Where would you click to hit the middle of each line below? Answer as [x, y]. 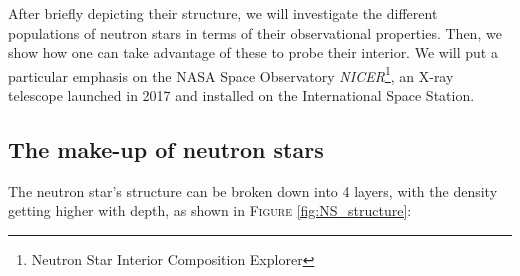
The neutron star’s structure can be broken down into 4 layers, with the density [253, 190]
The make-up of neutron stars [166, 149]
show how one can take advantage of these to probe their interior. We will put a [253, 52]
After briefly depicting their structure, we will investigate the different [223, 13]
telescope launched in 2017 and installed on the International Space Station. [241, 95]
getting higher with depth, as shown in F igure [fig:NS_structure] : [210, 210]
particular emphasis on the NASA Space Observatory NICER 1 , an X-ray [231, 74]
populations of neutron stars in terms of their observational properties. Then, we [255, 32]
